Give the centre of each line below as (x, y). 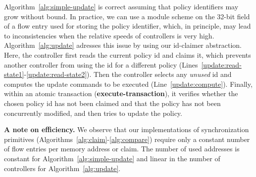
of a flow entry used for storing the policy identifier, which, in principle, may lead (128, 26)
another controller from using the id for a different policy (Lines (101, 64)
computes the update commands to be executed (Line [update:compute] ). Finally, (128, 84)
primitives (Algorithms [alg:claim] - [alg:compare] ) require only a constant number (127, 139)
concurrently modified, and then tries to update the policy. (93, 113)
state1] (14, 74)
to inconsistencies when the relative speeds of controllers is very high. (109, 35)
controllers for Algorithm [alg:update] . (62, 168)
